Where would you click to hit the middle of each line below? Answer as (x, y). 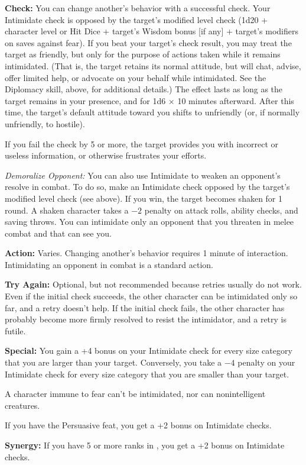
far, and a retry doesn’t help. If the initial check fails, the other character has (145, 307)
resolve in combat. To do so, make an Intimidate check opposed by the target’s (147, 187)
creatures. (22, 405)
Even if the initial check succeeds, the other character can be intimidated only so (151, 296)
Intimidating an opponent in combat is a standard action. (109, 264)
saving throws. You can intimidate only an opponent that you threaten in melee (149, 222)
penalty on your (266, 362)
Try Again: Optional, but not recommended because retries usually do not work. (153, 284)
